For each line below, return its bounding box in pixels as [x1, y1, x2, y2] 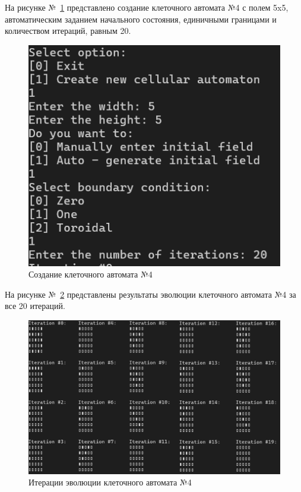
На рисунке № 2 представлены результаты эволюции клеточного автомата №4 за [5, 288, 296, 300]
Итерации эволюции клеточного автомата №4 [28, 476, 192, 488]
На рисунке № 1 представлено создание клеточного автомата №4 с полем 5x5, [5, 1, 289, 13]
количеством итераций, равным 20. [5, 24, 131, 37]
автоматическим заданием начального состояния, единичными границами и [5, 12, 277, 25]
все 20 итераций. [5, 299, 65, 312]
